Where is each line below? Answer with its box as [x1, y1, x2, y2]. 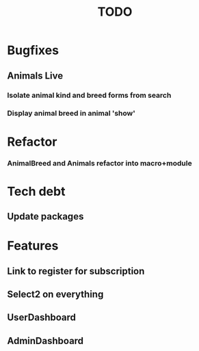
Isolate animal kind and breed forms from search [7, 90, 172, 100]
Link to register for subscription [7, 265, 145, 277]
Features [7, 238, 59, 254]
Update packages [7, 211, 84, 222]
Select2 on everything [7, 289, 104, 300]
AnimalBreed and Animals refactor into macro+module [7, 158, 193, 168]
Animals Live [7, 70, 64, 81]
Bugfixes [7, 42, 59, 58]
